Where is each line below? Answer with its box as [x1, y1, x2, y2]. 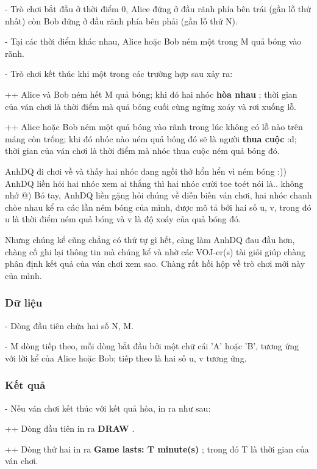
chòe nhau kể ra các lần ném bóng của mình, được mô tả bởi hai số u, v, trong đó [5, 200, 312, 213]
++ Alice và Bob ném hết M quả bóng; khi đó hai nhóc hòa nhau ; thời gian [5, 87, 297, 100]
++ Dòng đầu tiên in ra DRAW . [5, 422, 135, 435]
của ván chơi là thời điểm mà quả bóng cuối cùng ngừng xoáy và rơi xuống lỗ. [5, 100, 297, 112]
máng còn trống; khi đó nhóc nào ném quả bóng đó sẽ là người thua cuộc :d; [5, 132, 297, 145]
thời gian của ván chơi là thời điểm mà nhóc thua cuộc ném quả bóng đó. [5, 144, 280, 157]
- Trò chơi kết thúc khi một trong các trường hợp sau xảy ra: [5, 67, 233, 80]
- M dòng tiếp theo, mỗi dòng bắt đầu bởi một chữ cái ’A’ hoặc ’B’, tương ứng [5, 340, 299, 352]
